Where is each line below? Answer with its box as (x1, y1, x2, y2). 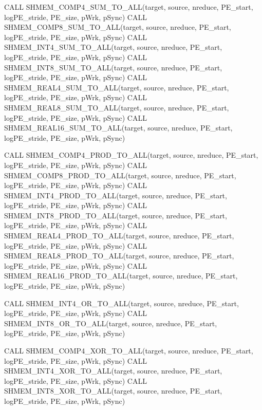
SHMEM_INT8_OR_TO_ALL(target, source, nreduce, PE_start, (4, 318, 217, 328)
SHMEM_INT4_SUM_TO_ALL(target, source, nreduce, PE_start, (4, 42, 222, 52)
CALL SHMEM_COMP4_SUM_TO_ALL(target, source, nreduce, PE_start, (4, 2, 253, 12)
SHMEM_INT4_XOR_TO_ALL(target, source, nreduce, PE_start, (4, 365, 222, 376)
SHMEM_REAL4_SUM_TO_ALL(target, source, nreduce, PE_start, (4, 82, 229, 92)
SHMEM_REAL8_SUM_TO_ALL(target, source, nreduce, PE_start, (4, 102, 229, 113)
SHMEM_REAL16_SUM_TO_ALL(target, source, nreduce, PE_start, (4, 122, 233, 133)
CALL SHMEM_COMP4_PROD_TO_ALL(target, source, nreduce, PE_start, (4, 150, 258, 160)
